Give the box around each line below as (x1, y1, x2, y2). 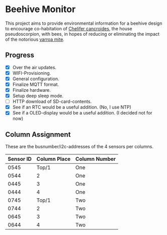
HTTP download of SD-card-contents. (12, 98, 92, 104)
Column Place (36, 155, 71, 162)
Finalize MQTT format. (12, 81, 59, 87)
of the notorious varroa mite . (5, 36, 64, 42)
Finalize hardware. (12, 87, 51, 93)
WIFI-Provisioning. (12, 70, 51, 76)
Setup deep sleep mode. (12, 93, 64, 99)
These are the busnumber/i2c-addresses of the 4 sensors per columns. (5, 144, 154, 150)
